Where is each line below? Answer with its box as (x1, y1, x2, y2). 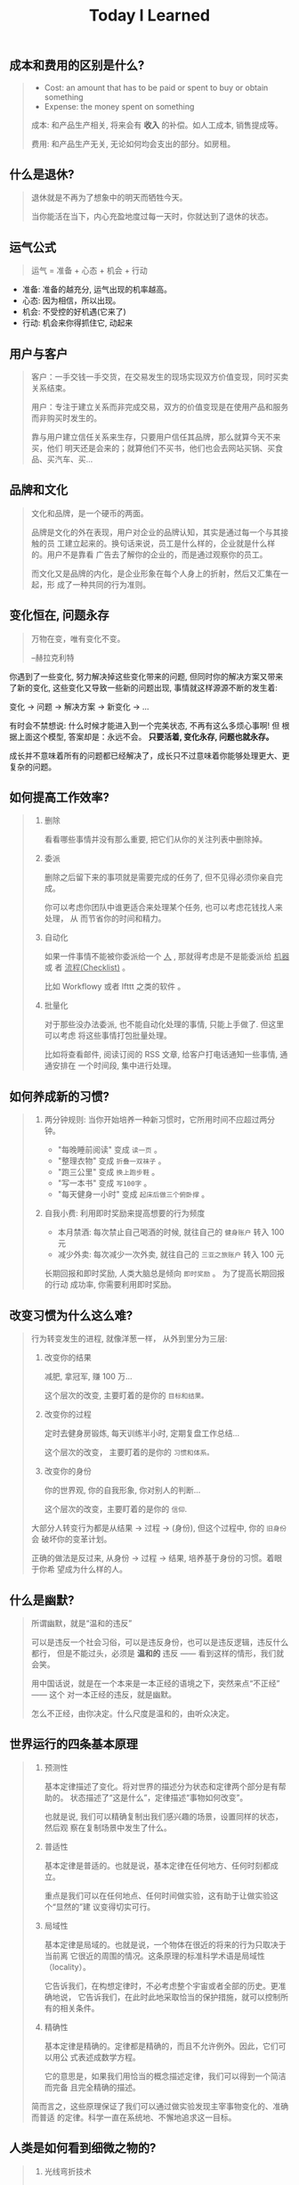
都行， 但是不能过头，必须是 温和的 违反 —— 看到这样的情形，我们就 (30, 1647, 285, 1658)
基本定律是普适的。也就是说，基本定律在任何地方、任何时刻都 (44, 1860, 271, 1870)
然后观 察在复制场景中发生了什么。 (44, 1822, 172, 1833)
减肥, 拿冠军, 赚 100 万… (44, 1371, 133, 1382)
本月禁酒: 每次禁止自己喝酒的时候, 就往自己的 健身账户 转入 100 (57, 1227, 285, 1237)
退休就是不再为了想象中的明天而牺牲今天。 (30, 193, 188, 203)
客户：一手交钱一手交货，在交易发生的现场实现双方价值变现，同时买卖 (30, 372, 289, 382)
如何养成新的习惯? (9, 1088, 109, 1104)
